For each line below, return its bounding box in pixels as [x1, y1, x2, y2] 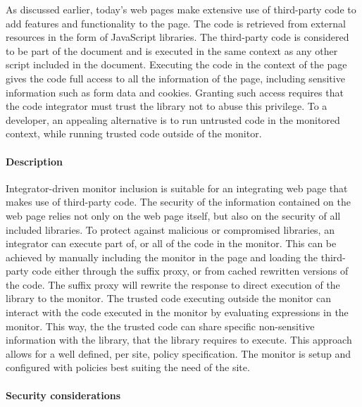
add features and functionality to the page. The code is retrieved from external [6, 15, 346, 30]
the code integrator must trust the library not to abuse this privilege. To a [6, 99, 327, 113]
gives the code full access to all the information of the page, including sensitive [6, 70, 345, 85]
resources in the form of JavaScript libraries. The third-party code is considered [6, 30, 349, 44]
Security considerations [6, 387, 121, 402]
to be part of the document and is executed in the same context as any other [6, 43, 338, 58]
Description [6, 154, 63, 168]
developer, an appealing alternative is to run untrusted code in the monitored [6, 112, 340, 127]
